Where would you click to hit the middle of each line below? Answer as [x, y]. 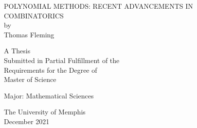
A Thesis [17, 51]
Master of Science [30, 79]
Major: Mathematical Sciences [49, 95]
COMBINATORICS [34, 15]
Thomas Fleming [29, 34]
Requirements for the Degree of [51, 70]
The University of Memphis [45, 112]
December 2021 [27, 121]
